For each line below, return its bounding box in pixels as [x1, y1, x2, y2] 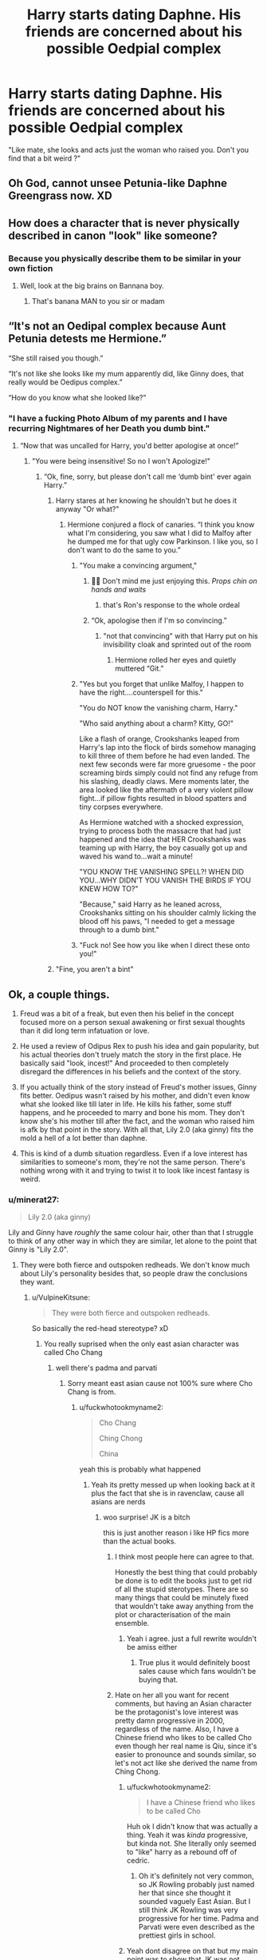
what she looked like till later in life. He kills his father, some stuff [19, 1099, 233, 1109]
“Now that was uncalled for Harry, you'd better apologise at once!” [19, 441, 239, 451]
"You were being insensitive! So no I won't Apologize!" [31, 456, 211, 466]
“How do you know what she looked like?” [8, 392, 147, 402]
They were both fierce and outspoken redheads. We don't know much [19, 1261, 250, 1270]
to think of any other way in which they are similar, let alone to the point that [8, 1237, 257, 1246]
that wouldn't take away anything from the [115, 1601, 253, 1611]
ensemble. [115, 1619, 150, 1628]
